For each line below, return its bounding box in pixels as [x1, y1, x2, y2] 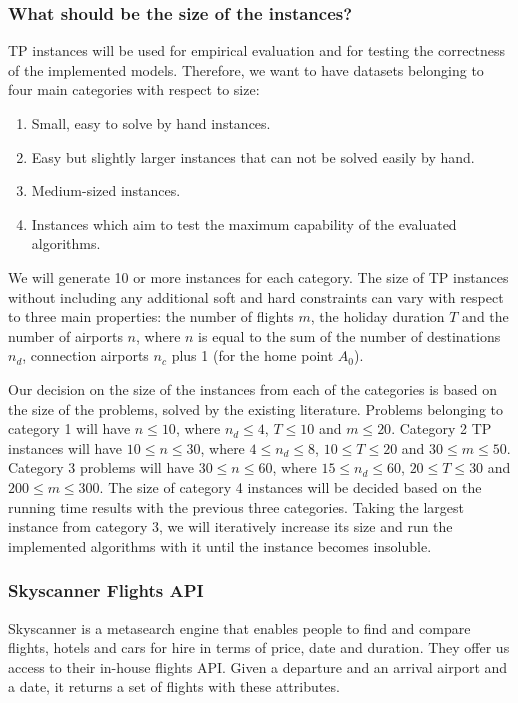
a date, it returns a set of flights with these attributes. [8, 676, 340, 697]
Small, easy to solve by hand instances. [31, 113, 271, 133]
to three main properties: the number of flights [8, 306, 294, 327]
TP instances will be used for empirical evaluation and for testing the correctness [8, 40, 506, 61]
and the [462, 306, 509, 327]
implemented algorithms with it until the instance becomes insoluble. [8, 535, 432, 556]
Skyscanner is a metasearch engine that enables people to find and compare [8, 617, 471, 638]
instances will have [8, 437, 123, 458]
